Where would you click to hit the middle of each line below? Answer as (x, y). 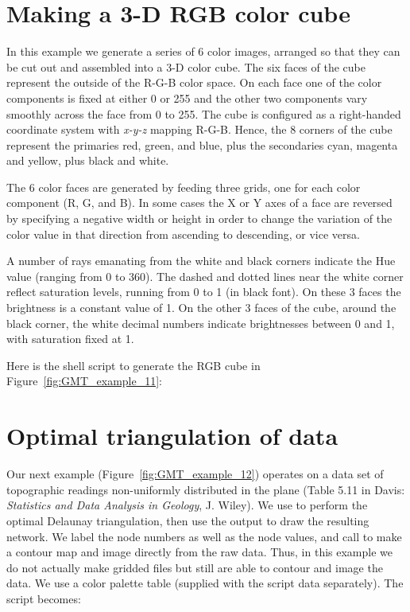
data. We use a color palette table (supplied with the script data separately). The (205, 583)
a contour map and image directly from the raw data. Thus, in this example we (200, 552)
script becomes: (44, 598)
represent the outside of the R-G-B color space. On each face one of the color (194, 82)
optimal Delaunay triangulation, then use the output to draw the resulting (188, 520)
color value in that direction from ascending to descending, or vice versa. (183, 234)
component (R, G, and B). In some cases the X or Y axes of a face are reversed (199, 203)
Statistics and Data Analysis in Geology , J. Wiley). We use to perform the (187, 505)
